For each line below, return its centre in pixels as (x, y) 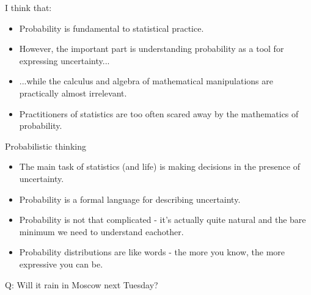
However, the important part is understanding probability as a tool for (152, 49)
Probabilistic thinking (46, 146)
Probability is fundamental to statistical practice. (112, 28)
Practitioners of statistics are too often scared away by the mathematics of (159, 113)
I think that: (28, 7)
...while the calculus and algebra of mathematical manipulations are (146, 81)
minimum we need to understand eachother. (101, 231)
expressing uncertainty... (64, 60)
